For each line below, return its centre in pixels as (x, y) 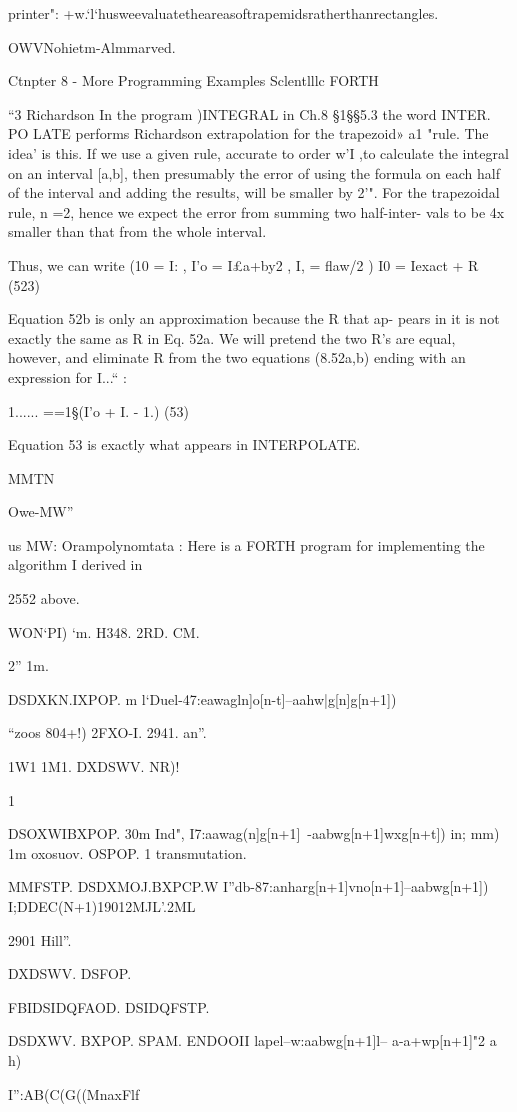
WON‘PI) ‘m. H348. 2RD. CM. (104, 631)
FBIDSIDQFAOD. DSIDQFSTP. (109, 1006)
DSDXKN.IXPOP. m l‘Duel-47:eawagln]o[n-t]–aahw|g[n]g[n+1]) (202, 698)
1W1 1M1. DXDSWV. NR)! (94, 766)
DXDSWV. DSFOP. (70, 973)
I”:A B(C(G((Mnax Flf (74, 1093)
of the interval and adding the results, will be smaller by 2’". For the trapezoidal (254, 192)
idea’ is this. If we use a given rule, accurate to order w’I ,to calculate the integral (258, 152)
